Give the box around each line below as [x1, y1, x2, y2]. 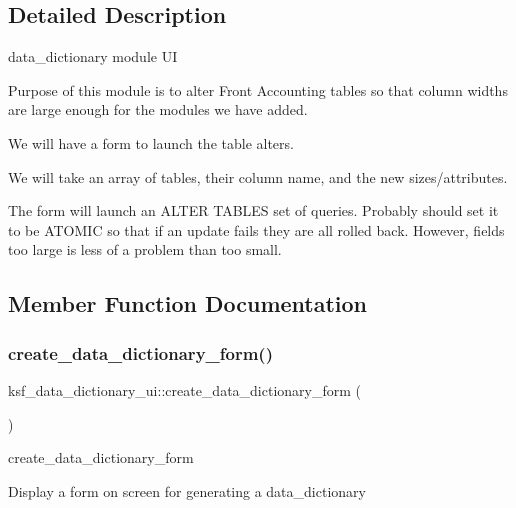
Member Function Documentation [8, 288, 368, 319]
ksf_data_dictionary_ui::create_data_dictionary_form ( [8, 379, 362, 400]
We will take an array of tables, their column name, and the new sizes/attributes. [8, 166, 508, 187]
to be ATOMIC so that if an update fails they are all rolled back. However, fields [8, 219, 505, 240]
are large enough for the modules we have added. [8, 99, 308, 120]
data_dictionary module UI [8, 46, 178, 67]
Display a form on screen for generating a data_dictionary [8, 480, 366, 501]
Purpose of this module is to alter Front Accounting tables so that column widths [8, 79, 508, 100]
